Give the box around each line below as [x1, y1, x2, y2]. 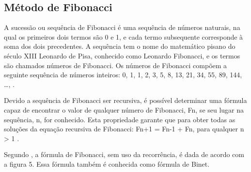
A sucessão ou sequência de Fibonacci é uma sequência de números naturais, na [4, 22, 240, 32]
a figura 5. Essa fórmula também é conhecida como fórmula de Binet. [4, 158, 210, 169]
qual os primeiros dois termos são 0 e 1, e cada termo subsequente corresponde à [4, 31, 243, 42]
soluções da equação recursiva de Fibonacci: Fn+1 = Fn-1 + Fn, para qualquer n [4, 124, 244, 134]
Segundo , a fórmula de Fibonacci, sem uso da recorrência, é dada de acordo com [4, 149, 244, 159]
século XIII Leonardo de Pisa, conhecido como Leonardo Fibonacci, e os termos [4, 50, 240, 60]
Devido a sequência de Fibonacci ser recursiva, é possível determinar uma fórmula [4, 95, 247, 105]
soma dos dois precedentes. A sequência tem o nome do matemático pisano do [4, 41, 235, 51]
